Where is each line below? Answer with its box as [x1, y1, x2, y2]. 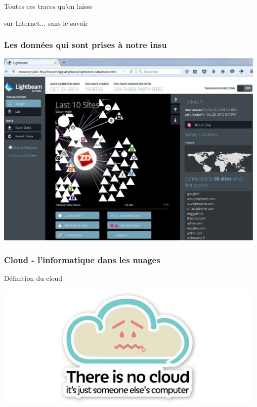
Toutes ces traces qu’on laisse [4, 1, 93, 11]
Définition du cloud [4, 272, 63, 283]
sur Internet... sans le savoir [4, 17, 88, 28]
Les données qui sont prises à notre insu [4, 39, 167, 51]
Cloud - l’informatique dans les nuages [4, 253, 160, 266]
